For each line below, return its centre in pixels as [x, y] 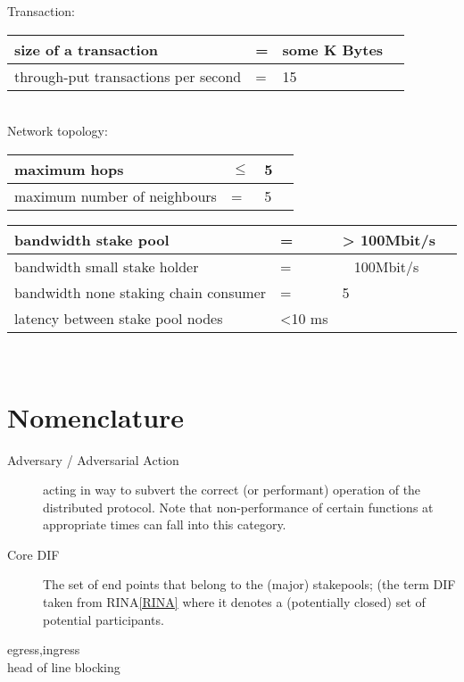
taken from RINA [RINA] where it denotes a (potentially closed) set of [234, 602]
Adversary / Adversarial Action [93, 459]
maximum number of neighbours [116, 195]
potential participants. [104, 619]
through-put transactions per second [128, 76]
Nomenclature [96, 416]
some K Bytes [333, 49]
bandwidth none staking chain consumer [141, 292]
